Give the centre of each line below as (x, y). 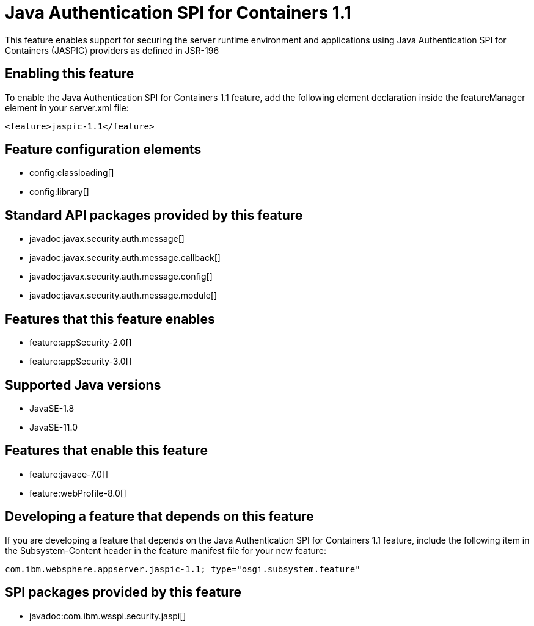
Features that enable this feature (106, 451)
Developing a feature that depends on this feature (159, 517)
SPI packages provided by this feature (123, 592)
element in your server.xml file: (67, 107)
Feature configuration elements (103, 150)
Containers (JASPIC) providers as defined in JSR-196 (112, 50)
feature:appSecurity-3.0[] (81, 362)
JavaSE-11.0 (54, 427)
